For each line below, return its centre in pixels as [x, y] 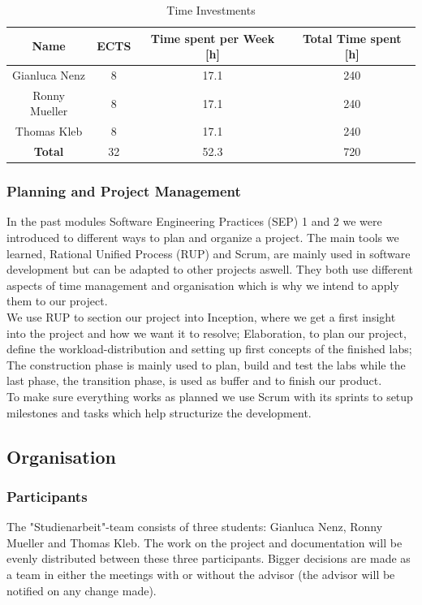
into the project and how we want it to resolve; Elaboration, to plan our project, [207, 333]
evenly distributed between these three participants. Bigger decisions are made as [209, 558]
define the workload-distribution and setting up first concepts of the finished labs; [209, 349]
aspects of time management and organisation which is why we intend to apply [203, 285]
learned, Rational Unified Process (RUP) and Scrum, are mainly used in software [209, 253]
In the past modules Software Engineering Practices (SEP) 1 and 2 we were [194, 221]
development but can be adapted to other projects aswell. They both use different [210, 269]
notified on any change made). [82, 590]
